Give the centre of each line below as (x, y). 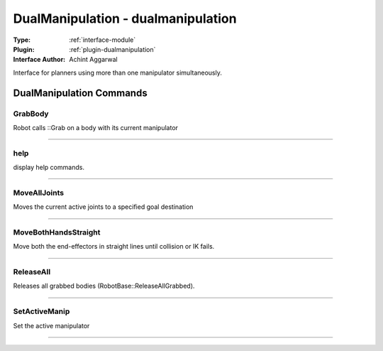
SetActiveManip (41, 311)
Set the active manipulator (51, 325)
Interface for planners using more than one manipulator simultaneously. (118, 72)
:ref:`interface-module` (102, 40)
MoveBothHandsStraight (57, 232)
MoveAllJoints (39, 193)
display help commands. (49, 168)
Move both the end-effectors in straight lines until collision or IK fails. (114, 247)
